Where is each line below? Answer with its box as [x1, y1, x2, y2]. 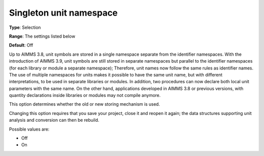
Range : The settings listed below [9, 33, 75, 39]
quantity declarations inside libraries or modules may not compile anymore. [9, 92, 161, 98]
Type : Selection [9, 24, 41, 30]
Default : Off [9, 42, 34, 48]
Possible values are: [9, 126, 50, 132]
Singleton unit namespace [9, 7, 118, 18]
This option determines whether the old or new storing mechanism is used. [9, 101, 160, 107]
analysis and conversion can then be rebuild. [9, 117, 100, 123]
